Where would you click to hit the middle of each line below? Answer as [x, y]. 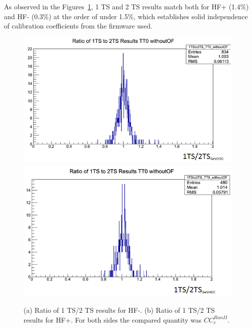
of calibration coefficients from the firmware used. [78, 26]
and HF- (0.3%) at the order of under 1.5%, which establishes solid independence [126, 16]
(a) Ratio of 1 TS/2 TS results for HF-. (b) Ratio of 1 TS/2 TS [119, 310]
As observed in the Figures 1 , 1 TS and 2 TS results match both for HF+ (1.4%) [126, 6]
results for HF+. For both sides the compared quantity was [113, 319]
